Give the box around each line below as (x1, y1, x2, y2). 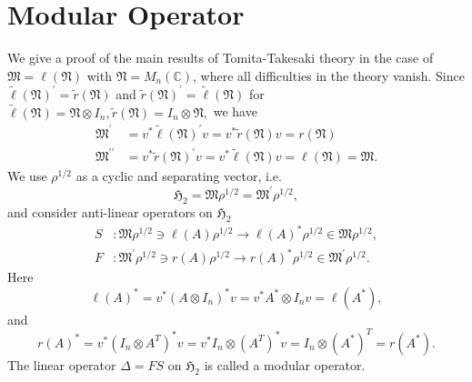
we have (213, 102, 257, 121)
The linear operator (7, 355, 116, 374)
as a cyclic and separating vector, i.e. (75, 166, 282, 186)
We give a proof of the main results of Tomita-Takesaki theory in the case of (7, 48, 434, 67)
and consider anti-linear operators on (7, 203, 213, 222)
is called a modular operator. (204, 355, 366, 374)
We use (7, 166, 47, 186)
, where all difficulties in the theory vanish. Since (193, 65, 465, 85)
